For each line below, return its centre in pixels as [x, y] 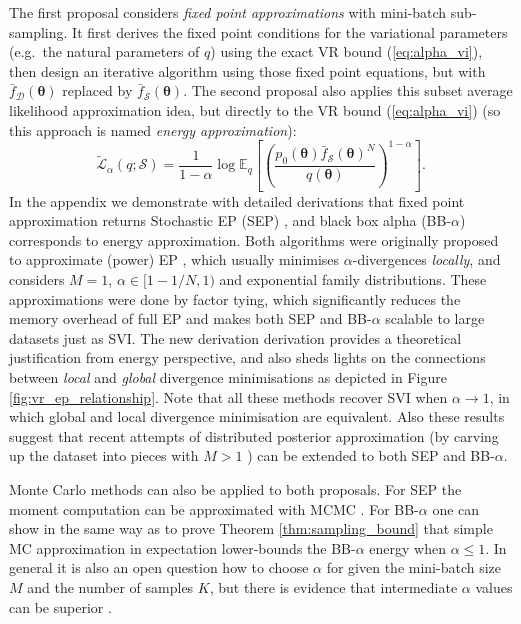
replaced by [97, 90]
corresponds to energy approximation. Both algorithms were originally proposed [254, 239]
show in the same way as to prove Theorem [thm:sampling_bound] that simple [251, 528]
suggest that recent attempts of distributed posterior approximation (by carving [254, 435]
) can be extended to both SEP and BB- [371, 455]
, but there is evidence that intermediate [333, 586]
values [494, 586]
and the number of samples [110, 586]
